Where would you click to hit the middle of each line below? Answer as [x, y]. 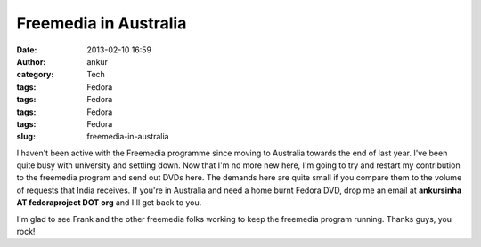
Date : [27, 50]
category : [35, 75]
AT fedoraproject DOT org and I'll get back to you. [109, 203]
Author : [31, 61]
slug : [26, 137]
